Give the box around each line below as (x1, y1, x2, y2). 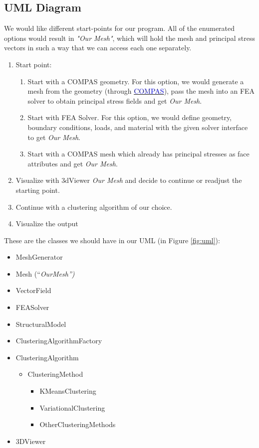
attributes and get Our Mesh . (27, 158, 118, 168)
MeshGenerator (15, 252, 63, 262)
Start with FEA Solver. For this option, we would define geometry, (27, 112, 232, 123)
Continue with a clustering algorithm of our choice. (15, 201, 172, 212)
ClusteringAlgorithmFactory (15, 335, 102, 346)
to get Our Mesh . (27, 132, 80, 142)
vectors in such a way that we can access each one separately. (4, 42, 192, 53)
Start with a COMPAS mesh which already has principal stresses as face (27, 149, 250, 159)
